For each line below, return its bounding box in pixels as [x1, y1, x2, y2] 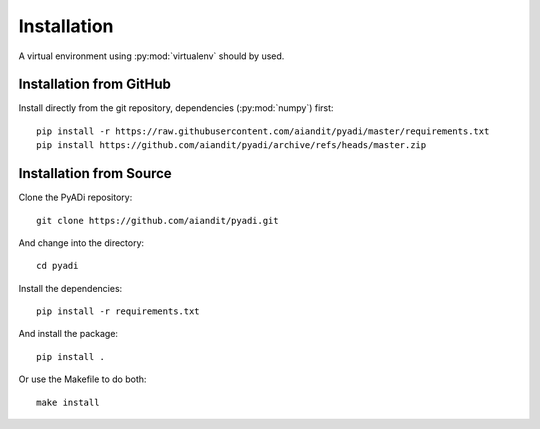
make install [36, 396, 100, 408]
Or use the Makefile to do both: [18, 373, 147, 385]
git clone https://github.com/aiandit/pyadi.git [36, 215, 279, 226]
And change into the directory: [18, 236, 145, 249]
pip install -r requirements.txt [36, 306, 200, 317]
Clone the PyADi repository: [18, 191, 133, 204]
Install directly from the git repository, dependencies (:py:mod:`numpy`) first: [18, 102, 334, 114]
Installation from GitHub [18, 76, 172, 93]
